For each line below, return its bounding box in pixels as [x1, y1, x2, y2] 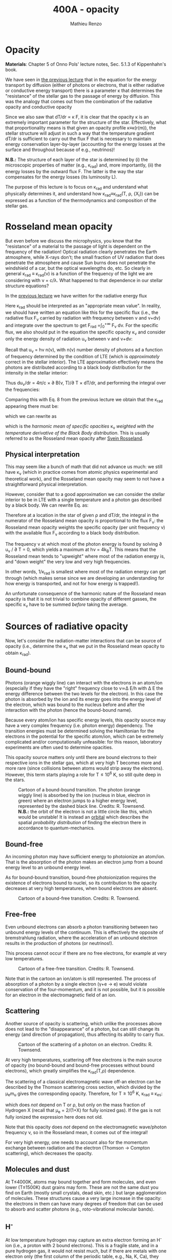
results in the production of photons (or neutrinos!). [5, 940, 114, 946]
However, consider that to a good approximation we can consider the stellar [5, 491, 165, 497]
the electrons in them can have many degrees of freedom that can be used [5, 1200, 163, 1207]
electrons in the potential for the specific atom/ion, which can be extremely [5, 733, 164, 739]
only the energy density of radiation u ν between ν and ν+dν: [5, 336, 133, 343]
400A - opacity [53, 4, 119, 15]
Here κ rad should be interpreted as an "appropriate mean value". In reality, [5, 302, 161, 310]
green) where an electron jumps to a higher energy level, [18, 798, 138, 804]
